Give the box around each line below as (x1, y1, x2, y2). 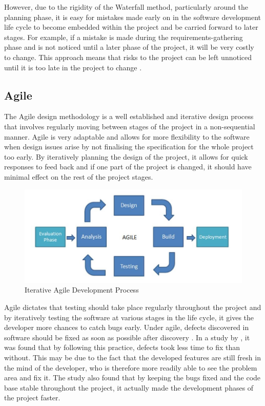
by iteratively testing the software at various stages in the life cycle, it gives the (4, 312, 254, 322)
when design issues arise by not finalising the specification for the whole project (4, 141, 254, 152)
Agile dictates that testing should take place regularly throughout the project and (4, 301, 261, 312)
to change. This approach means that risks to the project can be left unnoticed (4, 51, 252, 62)
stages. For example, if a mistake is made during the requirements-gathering (4, 31, 243, 42)
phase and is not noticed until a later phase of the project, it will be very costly (4, 42, 254, 52)
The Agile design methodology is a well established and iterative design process (4, 111, 254, 122)
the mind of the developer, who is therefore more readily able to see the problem (4, 362, 257, 373)
